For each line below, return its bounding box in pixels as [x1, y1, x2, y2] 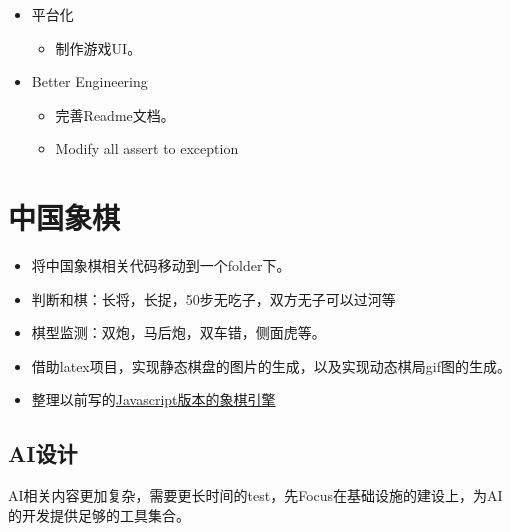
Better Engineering [31, 71, 148, 92]
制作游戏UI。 [55, 37, 142, 58]
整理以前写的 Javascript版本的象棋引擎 [31, 389, 276, 410]
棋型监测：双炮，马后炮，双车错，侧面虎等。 [31, 322, 326, 343]
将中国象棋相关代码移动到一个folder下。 [31, 255, 291, 276]
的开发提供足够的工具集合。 [8, 504, 190, 525]
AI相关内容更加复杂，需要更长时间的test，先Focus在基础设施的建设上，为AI [8, 485, 503, 506]
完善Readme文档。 [55, 104, 175, 125]
